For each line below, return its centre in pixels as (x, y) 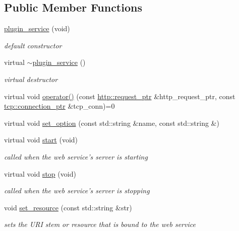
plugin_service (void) (37, 28)
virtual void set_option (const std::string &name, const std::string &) (112, 123)
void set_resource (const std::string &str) (68, 207)
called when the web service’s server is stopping (77, 190)
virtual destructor (31, 79)
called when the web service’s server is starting (76, 156)
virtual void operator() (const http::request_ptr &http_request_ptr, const (120, 96)
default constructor (33, 45)
